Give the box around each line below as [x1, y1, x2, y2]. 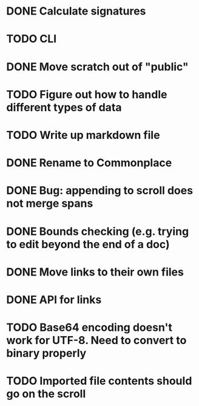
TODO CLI [6, 32, 57, 46]
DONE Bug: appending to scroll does [6, 184, 193, 198]
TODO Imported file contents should [6, 374, 192, 388]
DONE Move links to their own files [6, 265, 184, 279]
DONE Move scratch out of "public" [6, 59, 189, 73]
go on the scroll [6, 387, 86, 401]
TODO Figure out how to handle [6, 87, 167, 101]
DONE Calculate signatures [6, 4, 146, 18]
